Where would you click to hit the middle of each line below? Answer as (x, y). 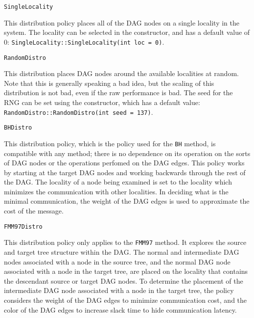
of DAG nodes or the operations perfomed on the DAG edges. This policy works (124, 163)
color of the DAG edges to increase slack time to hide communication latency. (120, 309)
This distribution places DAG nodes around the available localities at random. (121, 73)
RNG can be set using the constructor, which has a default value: (102, 102)
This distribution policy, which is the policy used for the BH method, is (110, 143)
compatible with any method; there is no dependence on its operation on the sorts (127, 153)
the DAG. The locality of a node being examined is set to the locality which (118, 182)
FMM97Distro (23, 226)
